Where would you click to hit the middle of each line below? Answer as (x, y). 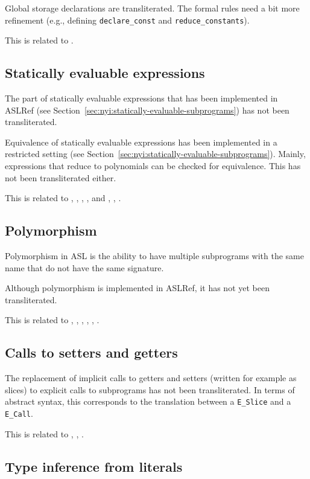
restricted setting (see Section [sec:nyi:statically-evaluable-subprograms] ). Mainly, (155, 154)
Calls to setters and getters (91, 352)
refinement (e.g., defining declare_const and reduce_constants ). (127, 20)
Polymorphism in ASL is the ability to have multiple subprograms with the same (154, 256)
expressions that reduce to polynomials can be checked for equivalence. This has (153, 166)
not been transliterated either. (61, 177)
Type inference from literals (94, 466)
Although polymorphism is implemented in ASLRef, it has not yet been (137, 288)
